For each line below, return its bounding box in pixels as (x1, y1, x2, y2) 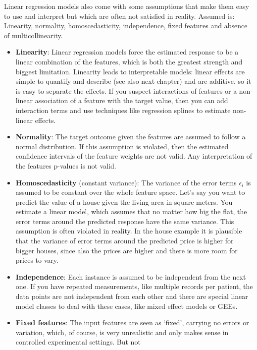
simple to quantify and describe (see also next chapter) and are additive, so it (15, 76, 252, 86)
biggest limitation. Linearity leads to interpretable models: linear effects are (15, 66, 245, 76)
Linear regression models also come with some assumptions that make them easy (4, 1, 249, 11)
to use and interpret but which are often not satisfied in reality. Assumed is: (4, 10, 235, 21)
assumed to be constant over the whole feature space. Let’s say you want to (15, 187, 245, 197)
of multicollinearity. (4, 30, 63, 40)
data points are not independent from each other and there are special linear (15, 291, 248, 301)
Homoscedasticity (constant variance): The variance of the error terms (15, 177, 237, 187)
